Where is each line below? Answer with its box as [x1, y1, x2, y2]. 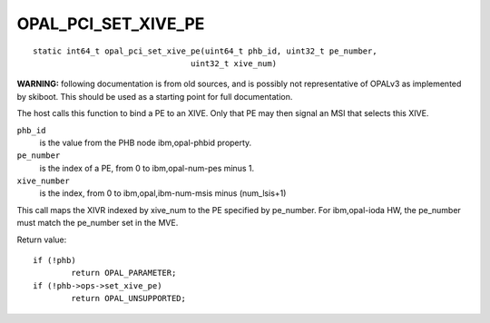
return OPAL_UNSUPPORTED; [71, 293, 186, 304]
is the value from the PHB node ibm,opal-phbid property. [39, 137, 252, 148]
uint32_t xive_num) [191, 58, 277, 68]
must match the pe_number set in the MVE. [16, 218, 179, 229]
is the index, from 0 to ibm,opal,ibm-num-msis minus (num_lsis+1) [39, 188, 287, 199]
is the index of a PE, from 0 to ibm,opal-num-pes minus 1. [39, 162, 254, 173]
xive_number [16, 176, 70, 186]
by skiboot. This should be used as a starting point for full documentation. [16, 91, 293, 102]
